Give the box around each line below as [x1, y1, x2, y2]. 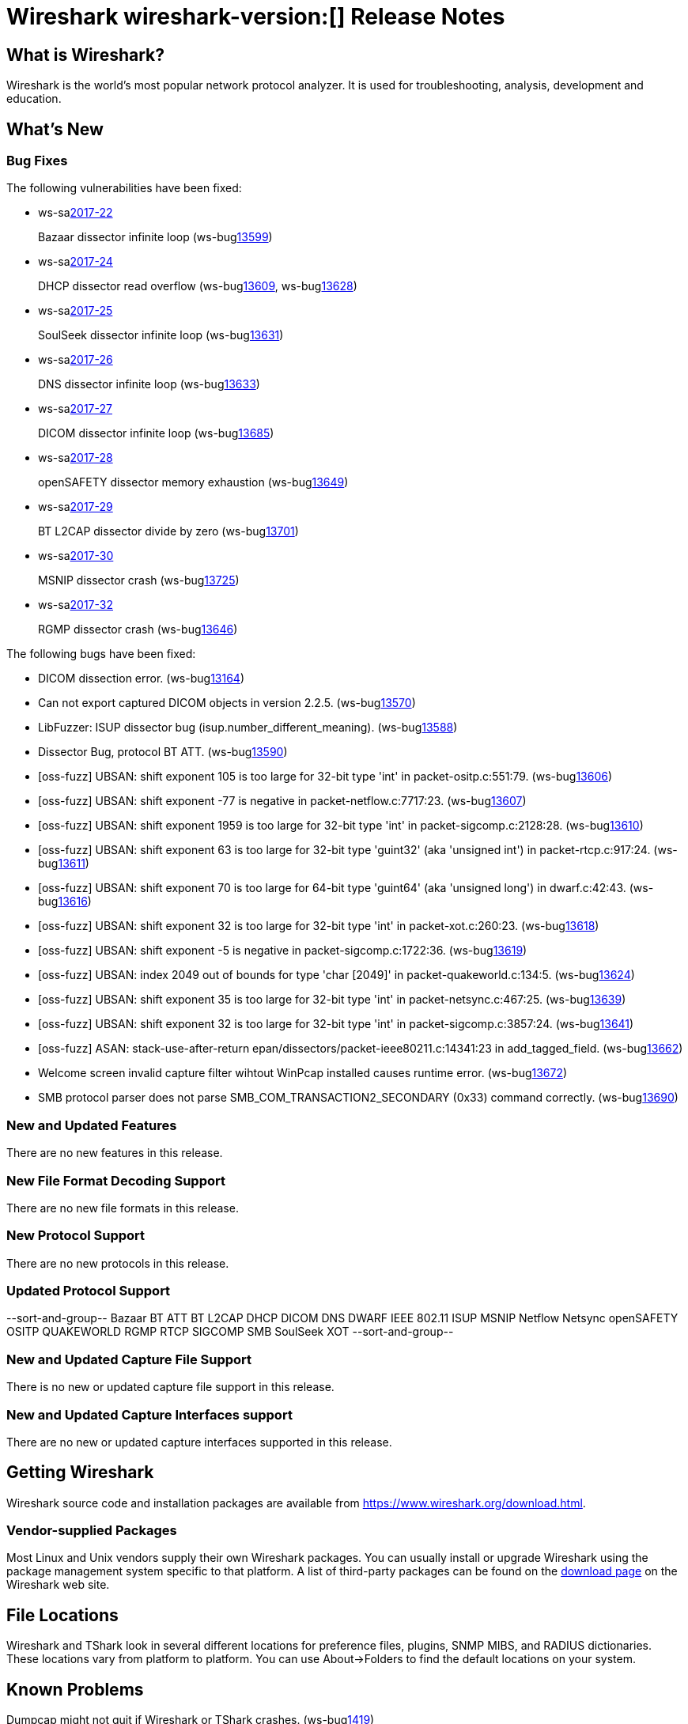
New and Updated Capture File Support [6, 1351, 252, 1367]
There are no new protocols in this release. [6, 1256, 229, 1270]
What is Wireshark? [6, 44, 165, 65]
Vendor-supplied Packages [6, 1522, 177, 1539]
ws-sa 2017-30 [38, 549, 114, 563]
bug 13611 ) [38, 856, 89, 871]
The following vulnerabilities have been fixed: [6, 181, 242, 195]
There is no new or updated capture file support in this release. [6, 1380, 335, 1394]
